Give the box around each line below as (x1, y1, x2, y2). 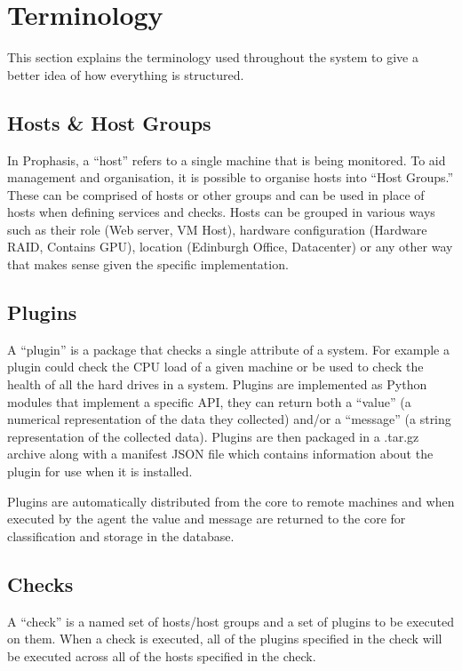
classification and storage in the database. (7, 526, 235, 545)
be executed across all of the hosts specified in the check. (7, 646, 316, 665)
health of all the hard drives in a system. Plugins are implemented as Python (7, 375, 427, 394)
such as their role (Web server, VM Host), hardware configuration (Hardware (7, 220, 427, 238)
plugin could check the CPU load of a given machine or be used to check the (7, 357, 424, 376)
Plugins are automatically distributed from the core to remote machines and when (7, 491, 455, 510)
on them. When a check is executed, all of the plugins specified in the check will (7, 629, 442, 648)
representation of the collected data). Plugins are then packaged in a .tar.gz (7, 427, 419, 445)
